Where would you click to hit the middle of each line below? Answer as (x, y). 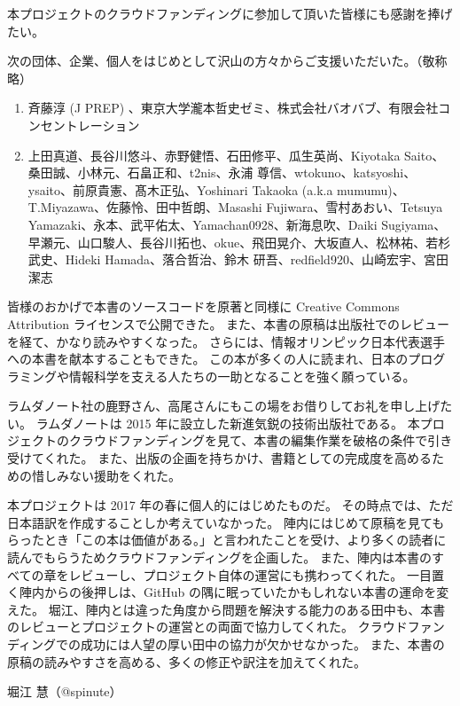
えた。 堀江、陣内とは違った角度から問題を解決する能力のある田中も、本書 (226, 609)
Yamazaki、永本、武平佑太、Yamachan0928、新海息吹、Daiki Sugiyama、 (237, 224)
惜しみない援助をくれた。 (106, 475)
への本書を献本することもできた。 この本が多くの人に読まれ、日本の (208, 359)
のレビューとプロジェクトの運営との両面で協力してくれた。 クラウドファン (226, 627)
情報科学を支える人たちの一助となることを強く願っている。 (242, 376)
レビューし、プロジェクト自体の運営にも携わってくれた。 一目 (250, 574)
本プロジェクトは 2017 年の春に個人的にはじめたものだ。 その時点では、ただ (230, 505)
